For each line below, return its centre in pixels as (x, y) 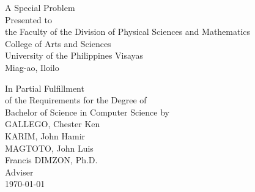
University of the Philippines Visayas (74, 55)
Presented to (28, 19)
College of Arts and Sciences (58, 43)
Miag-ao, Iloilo (32, 67)
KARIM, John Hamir (45, 135)
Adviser (19, 172)
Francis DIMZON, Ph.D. (51, 160)
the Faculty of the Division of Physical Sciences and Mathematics (128, 31)
